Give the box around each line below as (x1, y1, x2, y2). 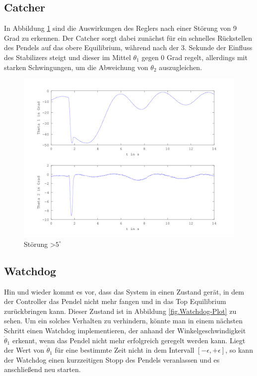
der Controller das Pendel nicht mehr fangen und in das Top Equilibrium (4, 296, 226, 306)
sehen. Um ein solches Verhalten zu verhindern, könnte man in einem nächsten (4, 315, 243, 326)
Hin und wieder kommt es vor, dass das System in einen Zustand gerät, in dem (4, 286, 244, 297)
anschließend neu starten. (4, 364, 81, 375)
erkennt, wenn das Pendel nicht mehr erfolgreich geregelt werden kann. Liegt (12, 335, 246, 345)
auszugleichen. (159, 62, 202, 72)
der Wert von (4, 345, 44, 355)
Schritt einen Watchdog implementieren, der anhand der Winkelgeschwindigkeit (4, 325, 246, 335)
